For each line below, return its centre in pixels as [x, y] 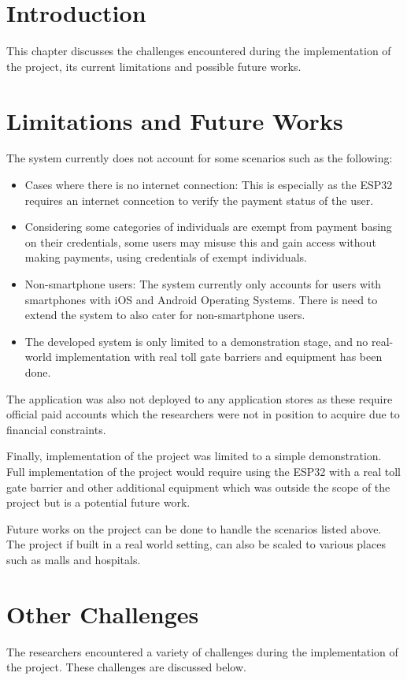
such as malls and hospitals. [74, 559]
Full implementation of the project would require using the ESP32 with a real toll [203, 471]
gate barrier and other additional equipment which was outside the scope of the [198, 487]
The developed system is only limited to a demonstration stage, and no [196, 341]
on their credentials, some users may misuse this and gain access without [200, 242]
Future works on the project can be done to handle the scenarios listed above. [194, 528]
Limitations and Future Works [175, 120]
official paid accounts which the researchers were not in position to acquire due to [203, 414]
